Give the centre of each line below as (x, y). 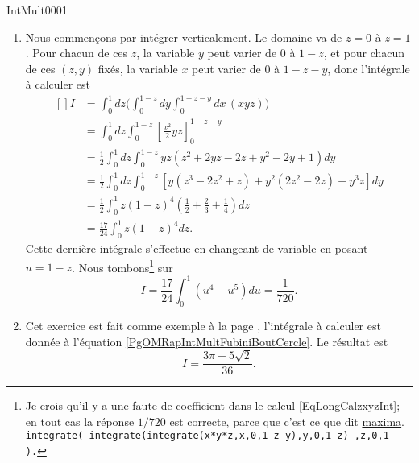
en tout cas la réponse (80, 421)
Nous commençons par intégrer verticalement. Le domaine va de (184, 37)
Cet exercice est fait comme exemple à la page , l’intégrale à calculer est (203, 326)
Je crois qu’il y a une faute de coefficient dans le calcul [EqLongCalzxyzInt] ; (213, 405)
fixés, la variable (138, 68)
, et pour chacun (364, 53)
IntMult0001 (37, 10)
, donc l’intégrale (369, 68)
